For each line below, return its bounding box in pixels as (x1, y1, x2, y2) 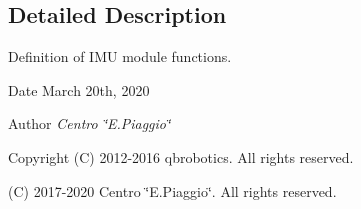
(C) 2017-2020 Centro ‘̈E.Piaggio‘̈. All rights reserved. (8, 180, 337, 201)
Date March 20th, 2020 (8, 79, 150, 100)
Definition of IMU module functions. (8, 46, 232, 67)
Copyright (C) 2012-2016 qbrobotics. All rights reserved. (8, 146, 354, 167)
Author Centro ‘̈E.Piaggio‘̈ (8, 113, 171, 134)
